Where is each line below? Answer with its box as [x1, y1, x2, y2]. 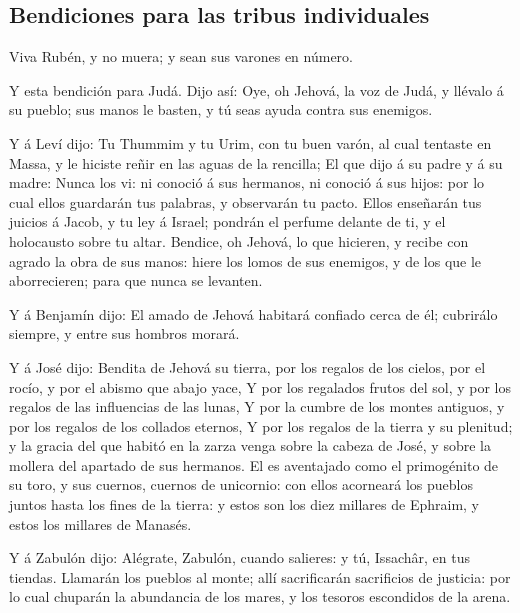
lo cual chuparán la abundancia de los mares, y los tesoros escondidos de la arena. [9, 586, 511, 607]
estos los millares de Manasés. [9, 513, 192, 534]
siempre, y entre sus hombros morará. [9, 323, 240, 344]
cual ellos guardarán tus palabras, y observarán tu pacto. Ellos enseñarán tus [9, 191, 482, 212]
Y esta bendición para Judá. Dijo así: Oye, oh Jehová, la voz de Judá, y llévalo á [9, 79, 504, 100]
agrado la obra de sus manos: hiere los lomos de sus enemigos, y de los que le [9, 250, 482, 271]
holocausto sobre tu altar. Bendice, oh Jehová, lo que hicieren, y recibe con [9, 230, 469, 251]
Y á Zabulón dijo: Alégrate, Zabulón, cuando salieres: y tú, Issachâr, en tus [9, 547, 470, 568]
